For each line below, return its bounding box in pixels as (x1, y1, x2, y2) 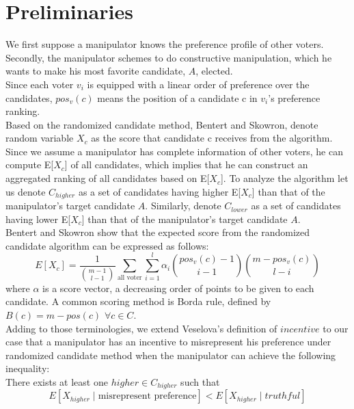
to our (323, 321, 349, 335)
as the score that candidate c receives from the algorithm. (91, 131, 333, 145)
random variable (5, 131, 74, 145)
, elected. (195, 64, 233, 78)
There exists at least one (5, 374, 108, 388)
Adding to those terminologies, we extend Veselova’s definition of (5, 321, 277, 335)
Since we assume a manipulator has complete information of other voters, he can (5, 144, 343, 158)
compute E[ (5, 157, 54, 172)
